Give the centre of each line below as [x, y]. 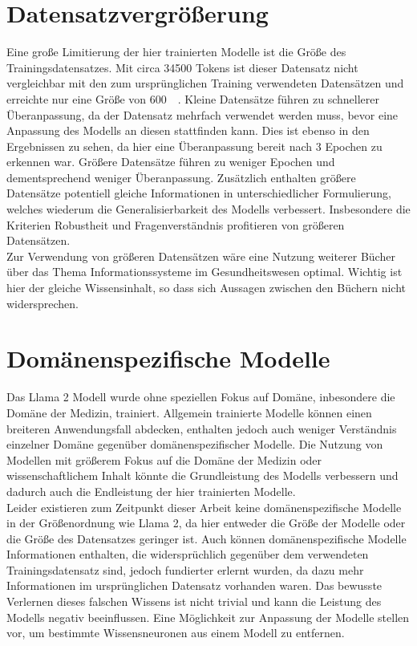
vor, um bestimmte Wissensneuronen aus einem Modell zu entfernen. [176, 633]
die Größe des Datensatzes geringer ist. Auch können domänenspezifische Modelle [206, 538]
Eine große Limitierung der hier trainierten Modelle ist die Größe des [176, 52]
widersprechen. [43, 303]
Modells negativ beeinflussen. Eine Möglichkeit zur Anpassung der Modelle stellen [208, 617]
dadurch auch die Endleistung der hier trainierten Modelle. [151, 491]
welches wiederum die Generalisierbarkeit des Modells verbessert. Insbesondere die [208, 209]
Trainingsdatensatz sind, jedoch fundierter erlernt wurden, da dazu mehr [185, 569]
